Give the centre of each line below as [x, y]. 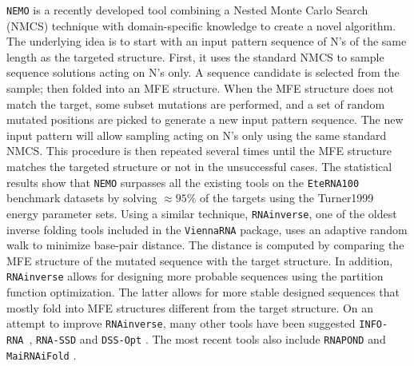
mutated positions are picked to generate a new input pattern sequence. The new [205, 119]
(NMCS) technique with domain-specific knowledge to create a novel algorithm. [201, 25]
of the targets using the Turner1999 [287, 198]
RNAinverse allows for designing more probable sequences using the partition [195, 276]
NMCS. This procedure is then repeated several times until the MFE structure [199, 151]
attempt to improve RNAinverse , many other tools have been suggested [181, 323]
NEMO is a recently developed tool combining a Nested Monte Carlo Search [187, 10]
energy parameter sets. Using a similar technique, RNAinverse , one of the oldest [202, 213]
